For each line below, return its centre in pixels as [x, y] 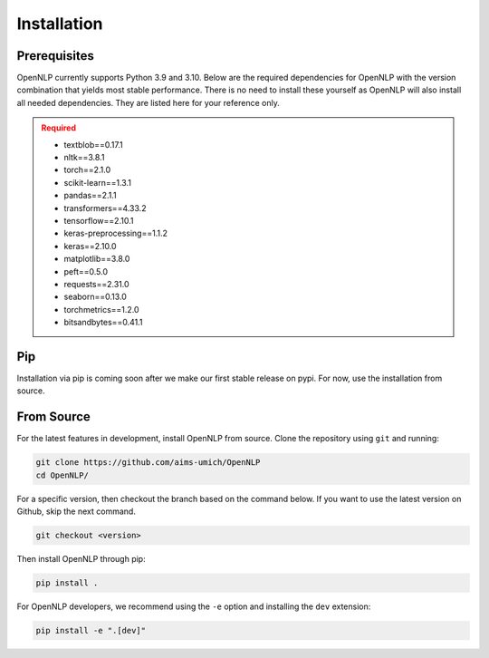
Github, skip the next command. [76, 511]
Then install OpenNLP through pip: [81, 559]
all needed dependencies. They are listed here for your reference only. [148, 102]
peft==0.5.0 [86, 271]
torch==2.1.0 [87, 170]
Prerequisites [55, 56]
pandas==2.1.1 [90, 196]
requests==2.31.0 [97, 284]
